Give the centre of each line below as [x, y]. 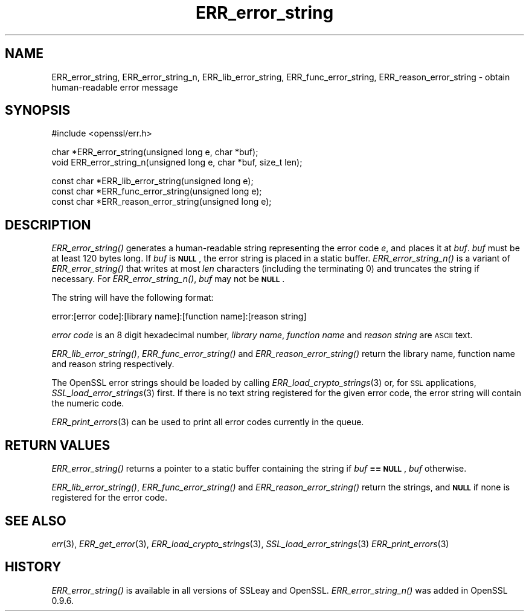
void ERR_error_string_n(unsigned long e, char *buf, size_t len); [177, 162]
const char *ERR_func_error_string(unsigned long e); [157, 191]
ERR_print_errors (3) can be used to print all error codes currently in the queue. [208, 422]
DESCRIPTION [48, 225]
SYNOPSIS [38, 111]
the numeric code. [88, 403]
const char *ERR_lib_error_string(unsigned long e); [152, 181]
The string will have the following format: [133, 298]
